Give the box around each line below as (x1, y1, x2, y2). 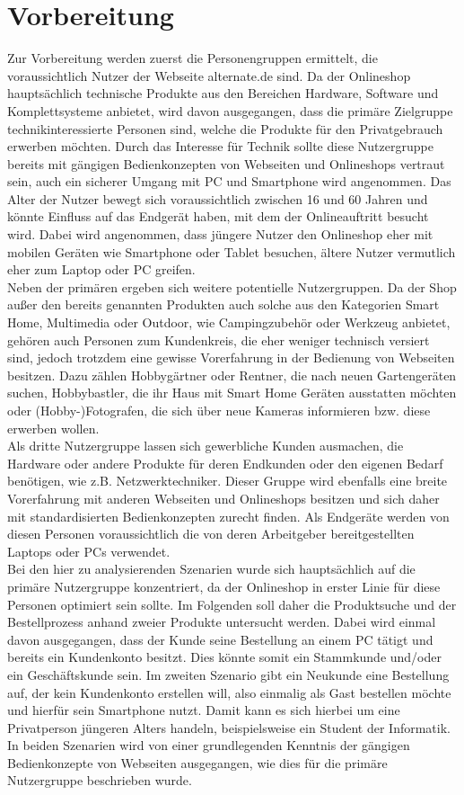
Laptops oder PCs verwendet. (7, 541, 171, 560)
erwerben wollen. (7, 418, 100, 437)
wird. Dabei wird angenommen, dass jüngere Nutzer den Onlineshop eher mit (7, 225, 433, 244)
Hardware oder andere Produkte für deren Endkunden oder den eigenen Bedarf (7, 453, 443, 472)
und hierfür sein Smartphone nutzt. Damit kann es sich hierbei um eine (7, 701, 400, 719)
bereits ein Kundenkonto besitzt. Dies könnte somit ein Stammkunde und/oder (7, 648, 442, 666)
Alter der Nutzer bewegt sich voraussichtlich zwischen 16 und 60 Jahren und (7, 189, 428, 208)
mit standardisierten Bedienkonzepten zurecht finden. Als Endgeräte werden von (7, 506, 450, 525)
